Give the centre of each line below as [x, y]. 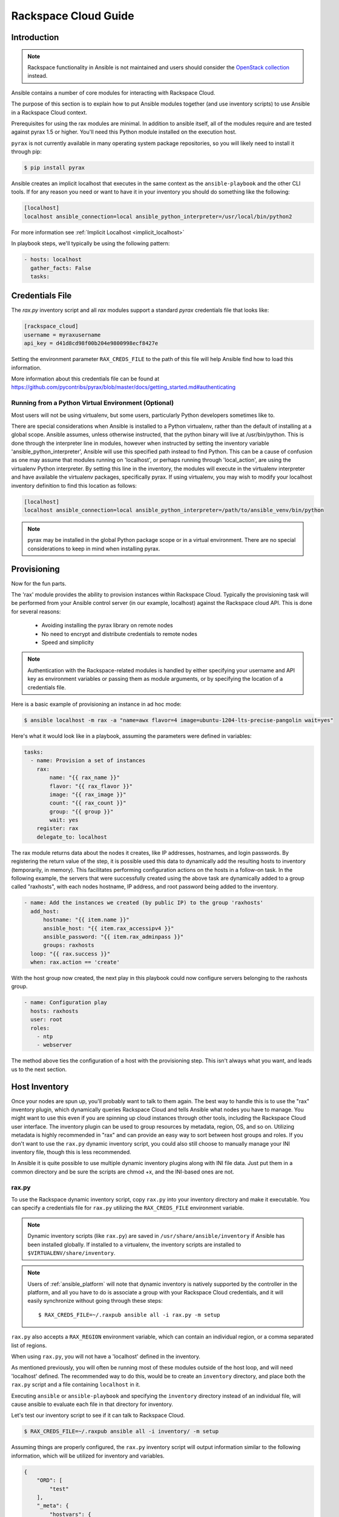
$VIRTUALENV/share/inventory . [71, 1252]
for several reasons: [36, 611]
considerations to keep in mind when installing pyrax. [94, 549]
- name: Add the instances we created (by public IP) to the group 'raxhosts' [143, 903]
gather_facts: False [61, 268]
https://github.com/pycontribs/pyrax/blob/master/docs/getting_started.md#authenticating [123, 387]
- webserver [54, 1045]
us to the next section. [39, 1069]
